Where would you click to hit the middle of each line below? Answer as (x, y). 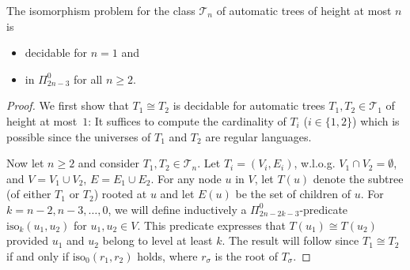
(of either (29, 194)
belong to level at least (158, 240)
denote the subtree (358, 178)
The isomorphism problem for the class (101, 10)
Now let (25, 163)
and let (177, 194)
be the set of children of (293, 194)
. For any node (186, 178)
